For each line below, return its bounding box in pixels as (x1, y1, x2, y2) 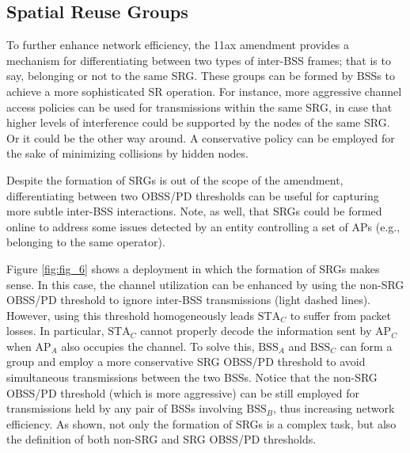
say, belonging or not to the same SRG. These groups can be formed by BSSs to (6, 67, 395, 84)
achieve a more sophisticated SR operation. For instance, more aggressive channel (6, 82, 402, 99)
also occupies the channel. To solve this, (61, 337, 255, 354)
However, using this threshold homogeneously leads (6, 306, 255, 323)
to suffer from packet (290, 306, 391, 323)
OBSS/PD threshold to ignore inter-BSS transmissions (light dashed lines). (6, 291, 371, 308)
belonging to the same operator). (6, 234, 165, 250)
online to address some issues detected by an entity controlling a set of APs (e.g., (6, 218, 401, 234)
